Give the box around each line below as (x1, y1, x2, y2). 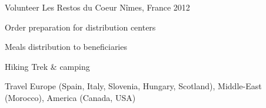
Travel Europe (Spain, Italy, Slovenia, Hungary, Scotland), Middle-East (5, 80, 262, 92)
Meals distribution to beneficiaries (5, 41, 127, 53)
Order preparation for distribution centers (5, 21, 156, 33)
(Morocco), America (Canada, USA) (5, 91, 136, 103)
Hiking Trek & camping (5, 60, 90, 72)
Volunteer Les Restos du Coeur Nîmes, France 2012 (5, 1, 190, 13)
